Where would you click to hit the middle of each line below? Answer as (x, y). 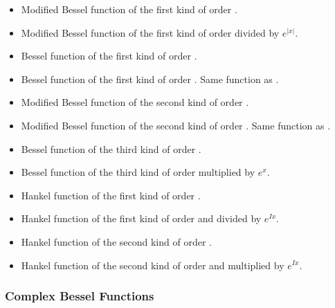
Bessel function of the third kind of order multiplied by (138, 172)
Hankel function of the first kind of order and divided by (141, 218)
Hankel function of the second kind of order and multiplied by (153, 265)
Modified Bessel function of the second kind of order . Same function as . (176, 125)
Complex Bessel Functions (80, 296)
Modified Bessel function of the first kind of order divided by (150, 32)
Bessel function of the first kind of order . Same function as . (150, 79)
